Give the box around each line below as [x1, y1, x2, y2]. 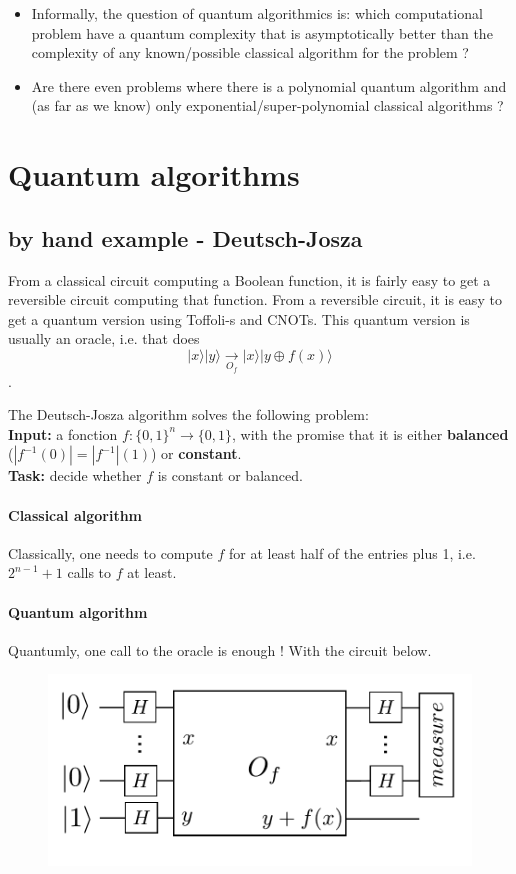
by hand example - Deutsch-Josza [8, 222, 363, 253]
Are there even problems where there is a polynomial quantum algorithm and [31, 75, 507, 96]
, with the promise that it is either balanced [232, 423, 509, 444]
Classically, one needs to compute [8, 542, 213, 563]
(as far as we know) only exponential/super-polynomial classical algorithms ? [31, 95, 504, 116]
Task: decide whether [8, 465, 142, 486]
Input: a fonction [8, 423, 118, 444]
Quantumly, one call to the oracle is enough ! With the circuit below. [8, 639, 432, 660]
